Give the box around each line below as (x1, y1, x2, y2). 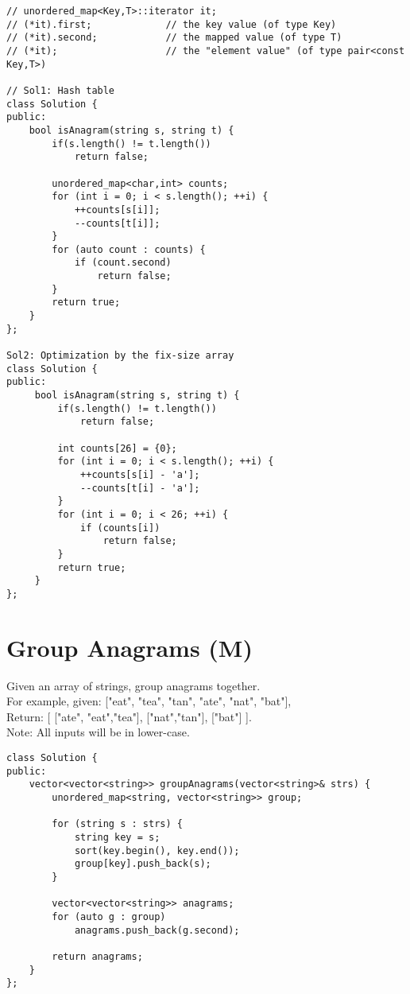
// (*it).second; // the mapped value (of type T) (6, 32, 342, 44)
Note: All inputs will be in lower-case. (6, 724, 190, 740)
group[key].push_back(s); (74, 858, 211, 870)
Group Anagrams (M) (6, 631, 253, 663)
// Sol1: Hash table (6, 84, 115, 96)
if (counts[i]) (80, 522, 161, 534)
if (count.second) (74, 257, 172, 269)
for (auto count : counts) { (52, 243, 206, 255)
